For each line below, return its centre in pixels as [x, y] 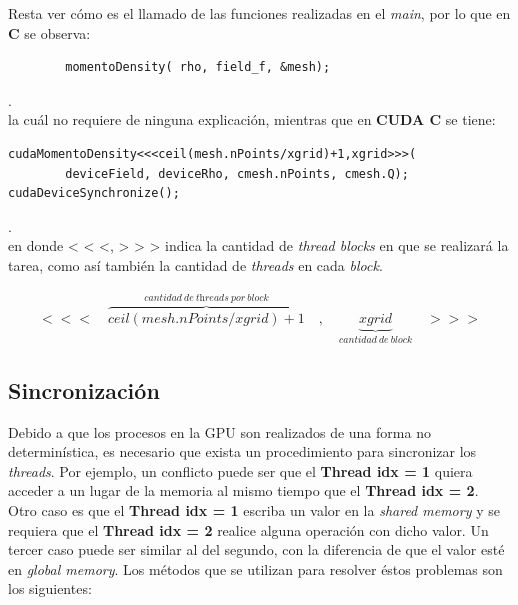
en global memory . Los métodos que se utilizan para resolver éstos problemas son [255, 568]
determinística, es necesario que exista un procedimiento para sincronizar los [242, 451]
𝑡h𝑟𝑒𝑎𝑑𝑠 [212, 298]
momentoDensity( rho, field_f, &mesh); [198, 67]
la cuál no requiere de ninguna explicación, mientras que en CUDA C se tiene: [252, 119]
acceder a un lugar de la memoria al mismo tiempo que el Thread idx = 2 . [243, 490]
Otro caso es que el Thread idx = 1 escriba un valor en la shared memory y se [254, 510]
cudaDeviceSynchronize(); [94, 193]
